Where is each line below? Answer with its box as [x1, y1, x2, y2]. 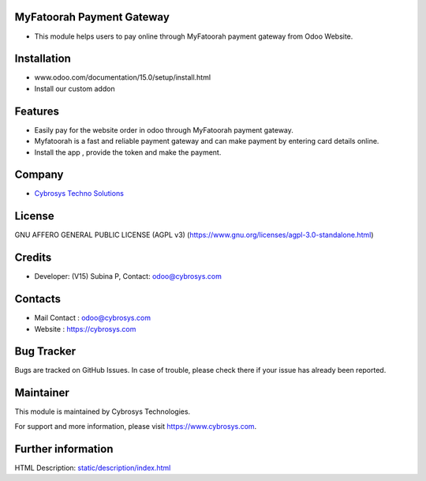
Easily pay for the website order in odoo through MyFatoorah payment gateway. [34, 125, 293, 134]
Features [14, 104, 59, 118]
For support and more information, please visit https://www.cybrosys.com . [14, 421, 257, 430]
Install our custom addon [34, 84, 115, 93]
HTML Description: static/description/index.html [14, 463, 171, 472]
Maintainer [14, 386, 70, 400]
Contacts [14, 292, 62, 306]
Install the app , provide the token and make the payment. [34, 147, 222, 157]
